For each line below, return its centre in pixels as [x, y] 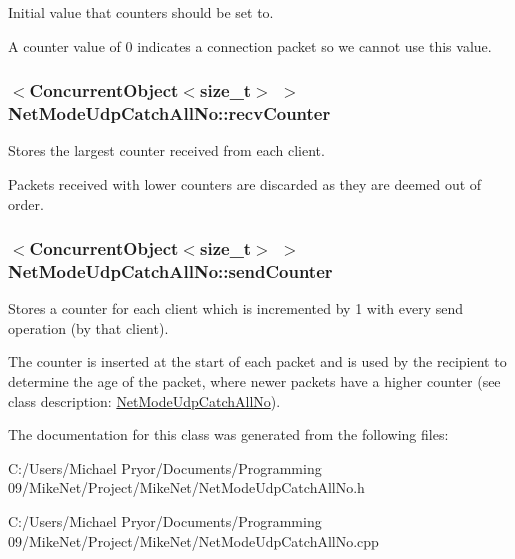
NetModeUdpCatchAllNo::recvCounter [169, 113]
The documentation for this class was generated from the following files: [228, 434]
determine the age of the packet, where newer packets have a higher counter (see [254, 381]
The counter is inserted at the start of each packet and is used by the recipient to [257, 361]
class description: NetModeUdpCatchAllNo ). [144, 400]
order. [26, 203]
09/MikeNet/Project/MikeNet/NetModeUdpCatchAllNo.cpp [193, 540]
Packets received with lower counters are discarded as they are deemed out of [245, 183]
